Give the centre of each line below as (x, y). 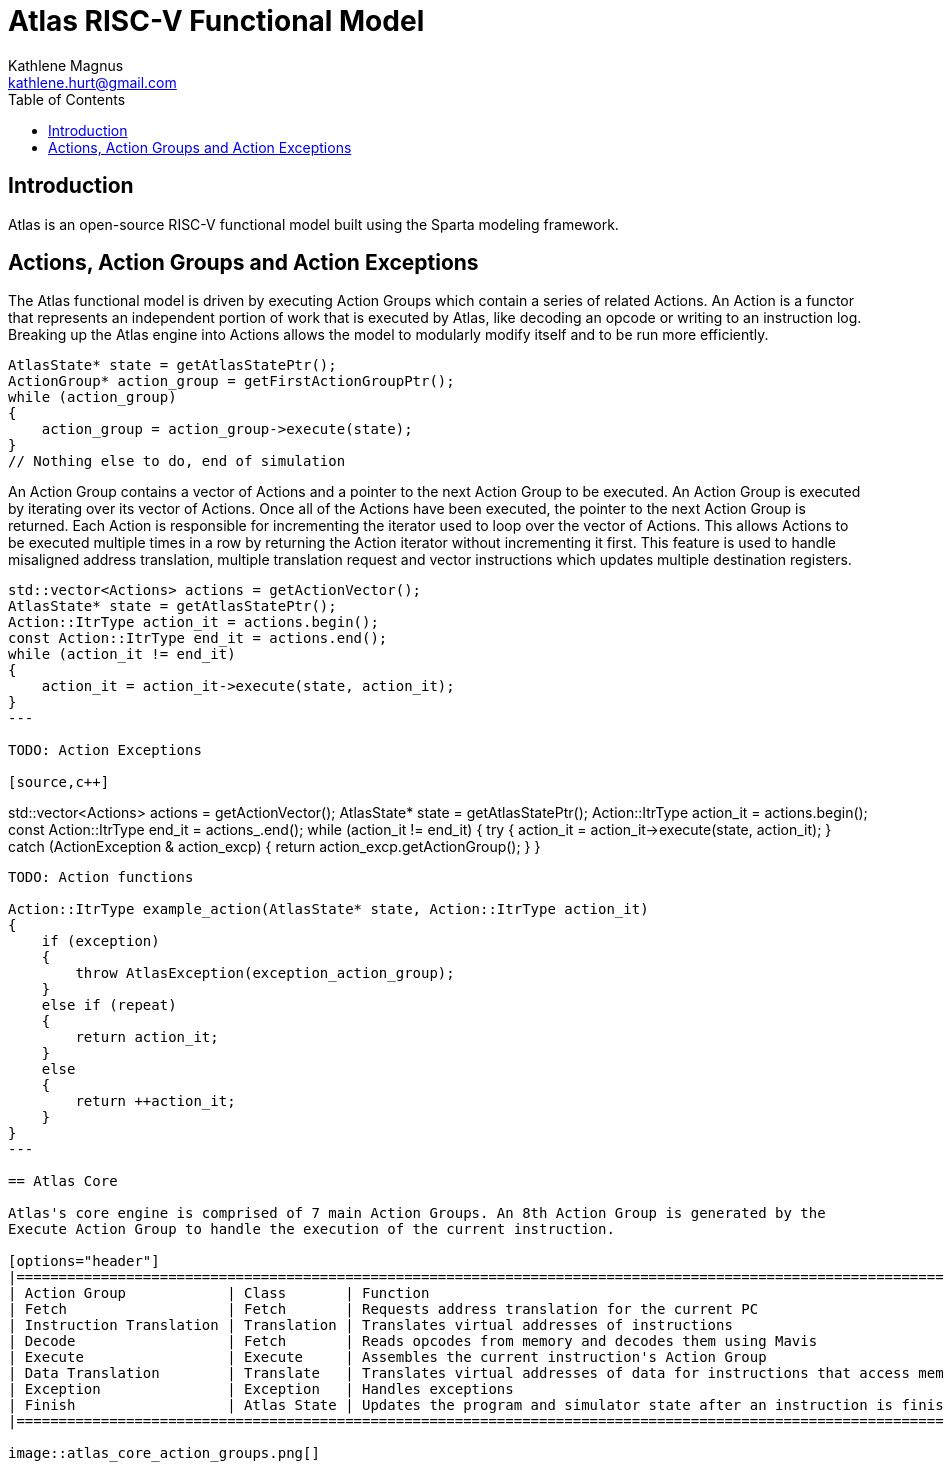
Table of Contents (67, 99)
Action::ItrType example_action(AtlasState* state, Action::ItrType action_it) (328, 909)
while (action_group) (92, 397)
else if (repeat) (109, 1005)
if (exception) (100, 941)
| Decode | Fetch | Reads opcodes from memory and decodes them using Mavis (413, 1341)
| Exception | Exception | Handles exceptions (261, 1389)
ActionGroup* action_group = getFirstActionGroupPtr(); (231, 381)
